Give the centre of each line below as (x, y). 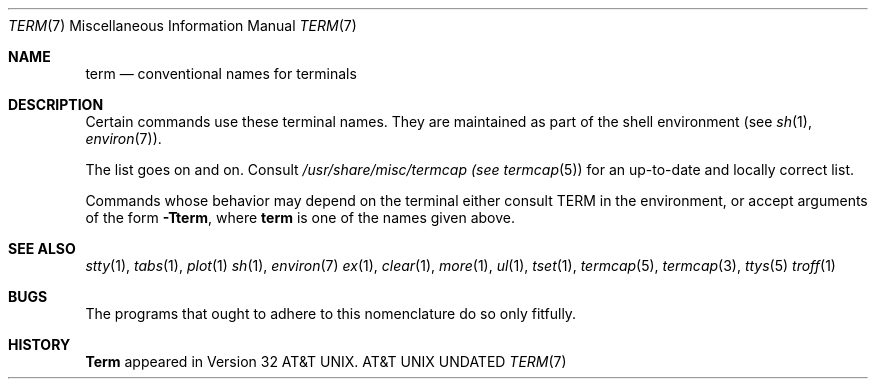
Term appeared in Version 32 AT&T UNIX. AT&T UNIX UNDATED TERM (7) (326, 361)
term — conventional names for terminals (221, 73)
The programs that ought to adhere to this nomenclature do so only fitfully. (331, 313)
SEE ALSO (42, 248)
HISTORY (39, 344)
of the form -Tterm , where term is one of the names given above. (300, 217)
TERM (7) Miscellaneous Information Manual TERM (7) (182, 25)
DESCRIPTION (56, 104)
